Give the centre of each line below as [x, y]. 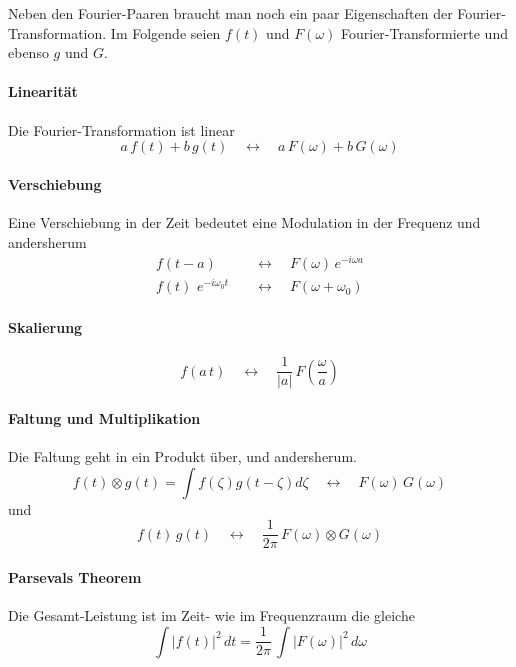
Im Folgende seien [165, 32]
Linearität [43, 91]
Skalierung [45, 326]
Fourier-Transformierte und [424, 32]
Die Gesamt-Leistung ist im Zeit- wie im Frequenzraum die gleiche [211, 615]
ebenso [28, 52]
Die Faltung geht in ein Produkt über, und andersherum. [182, 456]
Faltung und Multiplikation [104, 417]
